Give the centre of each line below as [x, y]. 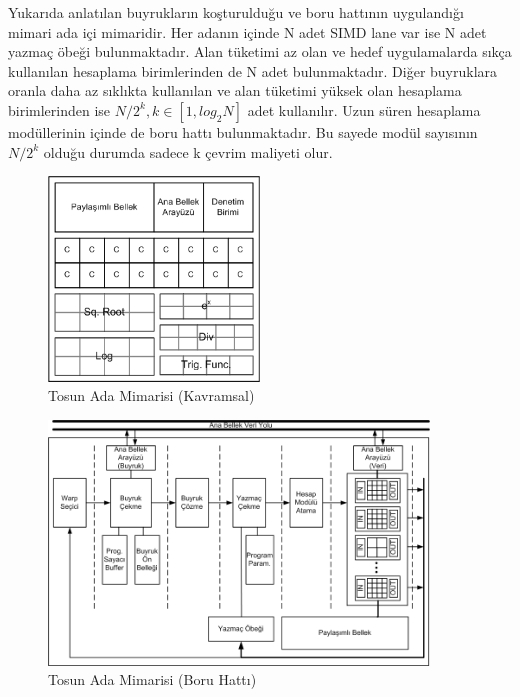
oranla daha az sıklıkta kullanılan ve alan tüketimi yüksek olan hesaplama [235, 90]
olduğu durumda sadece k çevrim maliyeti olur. [188, 151]
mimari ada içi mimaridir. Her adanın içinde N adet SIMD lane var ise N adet [247, 31]
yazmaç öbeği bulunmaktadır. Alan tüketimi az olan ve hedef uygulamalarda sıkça [260, 51]
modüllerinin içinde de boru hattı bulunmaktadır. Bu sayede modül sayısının [243, 131]
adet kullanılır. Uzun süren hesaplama [364, 109]
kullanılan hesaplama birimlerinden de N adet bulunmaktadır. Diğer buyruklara [253, 70]
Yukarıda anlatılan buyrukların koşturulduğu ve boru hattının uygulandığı [236, 12]
